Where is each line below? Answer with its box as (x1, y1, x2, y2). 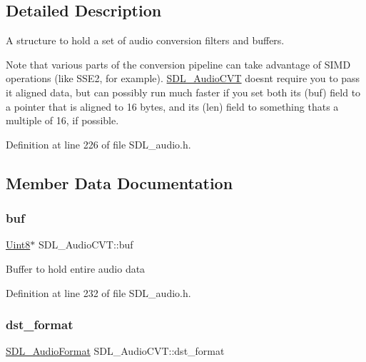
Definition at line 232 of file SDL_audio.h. (6, 285, 191, 300)
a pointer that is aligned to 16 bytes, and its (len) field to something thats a (6, 99, 339, 114)
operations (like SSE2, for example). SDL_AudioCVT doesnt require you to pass (6, 71, 360, 86)
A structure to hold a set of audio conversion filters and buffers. (6, 33, 285, 48)
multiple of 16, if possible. (6, 113, 119, 128)
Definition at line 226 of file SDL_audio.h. (6, 136, 191, 151)
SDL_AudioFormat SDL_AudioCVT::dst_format (6, 343, 225, 358)
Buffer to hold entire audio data (6, 261, 146, 276)
